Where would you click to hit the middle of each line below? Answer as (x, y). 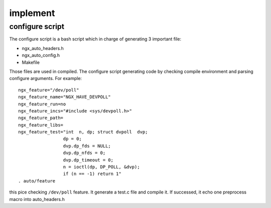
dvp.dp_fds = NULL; (87, 146)
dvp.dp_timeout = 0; (88, 160)
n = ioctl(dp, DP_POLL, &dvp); (101, 167)
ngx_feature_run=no (42, 104)
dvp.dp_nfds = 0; (84, 153)
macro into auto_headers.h (37, 199)
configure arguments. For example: (46, 78)
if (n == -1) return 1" (92, 174)
